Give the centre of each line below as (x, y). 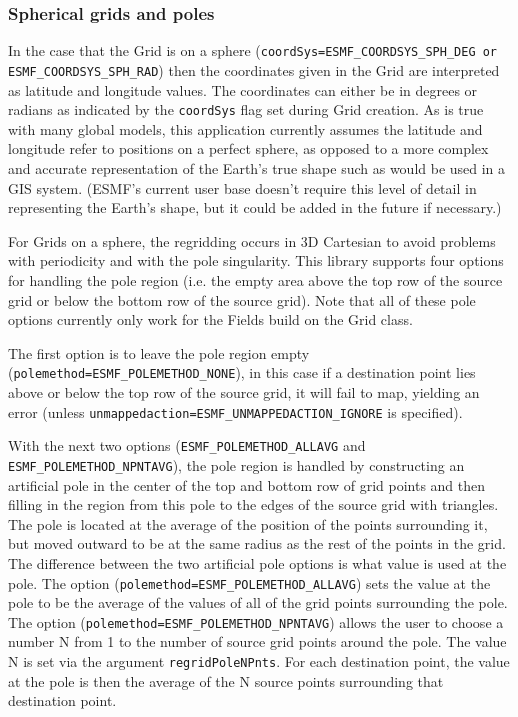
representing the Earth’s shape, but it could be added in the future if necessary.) (255, 207)
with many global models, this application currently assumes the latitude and (245, 128)
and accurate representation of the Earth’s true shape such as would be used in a (257, 167)
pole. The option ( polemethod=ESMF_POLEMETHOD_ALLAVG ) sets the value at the (249, 582)
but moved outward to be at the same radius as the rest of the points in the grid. (257, 543)
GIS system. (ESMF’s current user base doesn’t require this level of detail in (242, 187)
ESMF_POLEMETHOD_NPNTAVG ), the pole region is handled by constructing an (236, 464)
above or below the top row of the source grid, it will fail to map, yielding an (244, 391)
